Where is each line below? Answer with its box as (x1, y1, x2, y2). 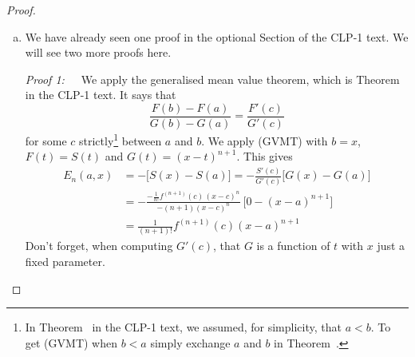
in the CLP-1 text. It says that (25, 86, 176, 103)
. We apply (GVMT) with (201, 132, 328, 149)
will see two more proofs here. (25, 44, 172, 61)
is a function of (256, 237, 330, 254)
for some (25, 132, 67, 149)
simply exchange (150, 334, 231, 351)
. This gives (236, 148, 293, 165)
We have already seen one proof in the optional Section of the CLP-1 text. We (25, 28, 409, 45)
